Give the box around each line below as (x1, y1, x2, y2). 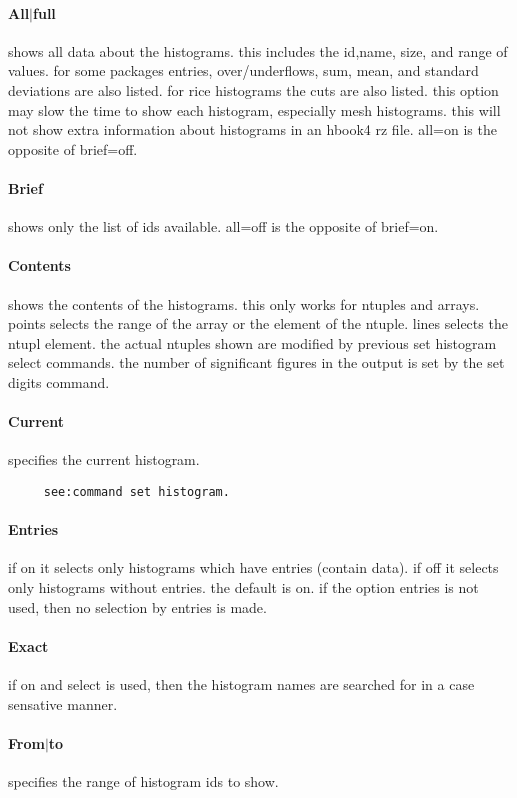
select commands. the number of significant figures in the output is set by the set (8, 352, 505, 373)
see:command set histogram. (43, 484, 230, 499)
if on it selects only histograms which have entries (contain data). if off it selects (8, 557, 499, 578)
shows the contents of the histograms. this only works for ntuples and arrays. (8, 293, 480, 314)
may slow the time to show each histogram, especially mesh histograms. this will (8, 99, 501, 120)
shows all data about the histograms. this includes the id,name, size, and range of (8, 40, 508, 61)
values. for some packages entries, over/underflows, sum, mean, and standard (8, 60, 479, 81)
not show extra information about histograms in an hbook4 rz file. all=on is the (8, 119, 497, 140)
